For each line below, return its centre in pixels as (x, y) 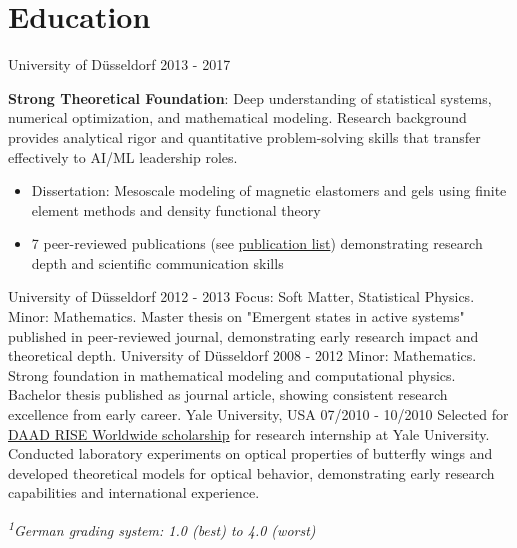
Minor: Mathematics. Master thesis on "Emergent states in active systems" (236, 316)
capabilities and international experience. (134, 492)
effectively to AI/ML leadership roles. (123, 156)
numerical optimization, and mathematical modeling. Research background (237, 117)
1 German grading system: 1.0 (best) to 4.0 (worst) (162, 528)
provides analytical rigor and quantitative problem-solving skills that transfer (244, 136)
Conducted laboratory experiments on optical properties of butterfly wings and (250, 453)
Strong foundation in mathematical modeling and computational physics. (232, 374)
